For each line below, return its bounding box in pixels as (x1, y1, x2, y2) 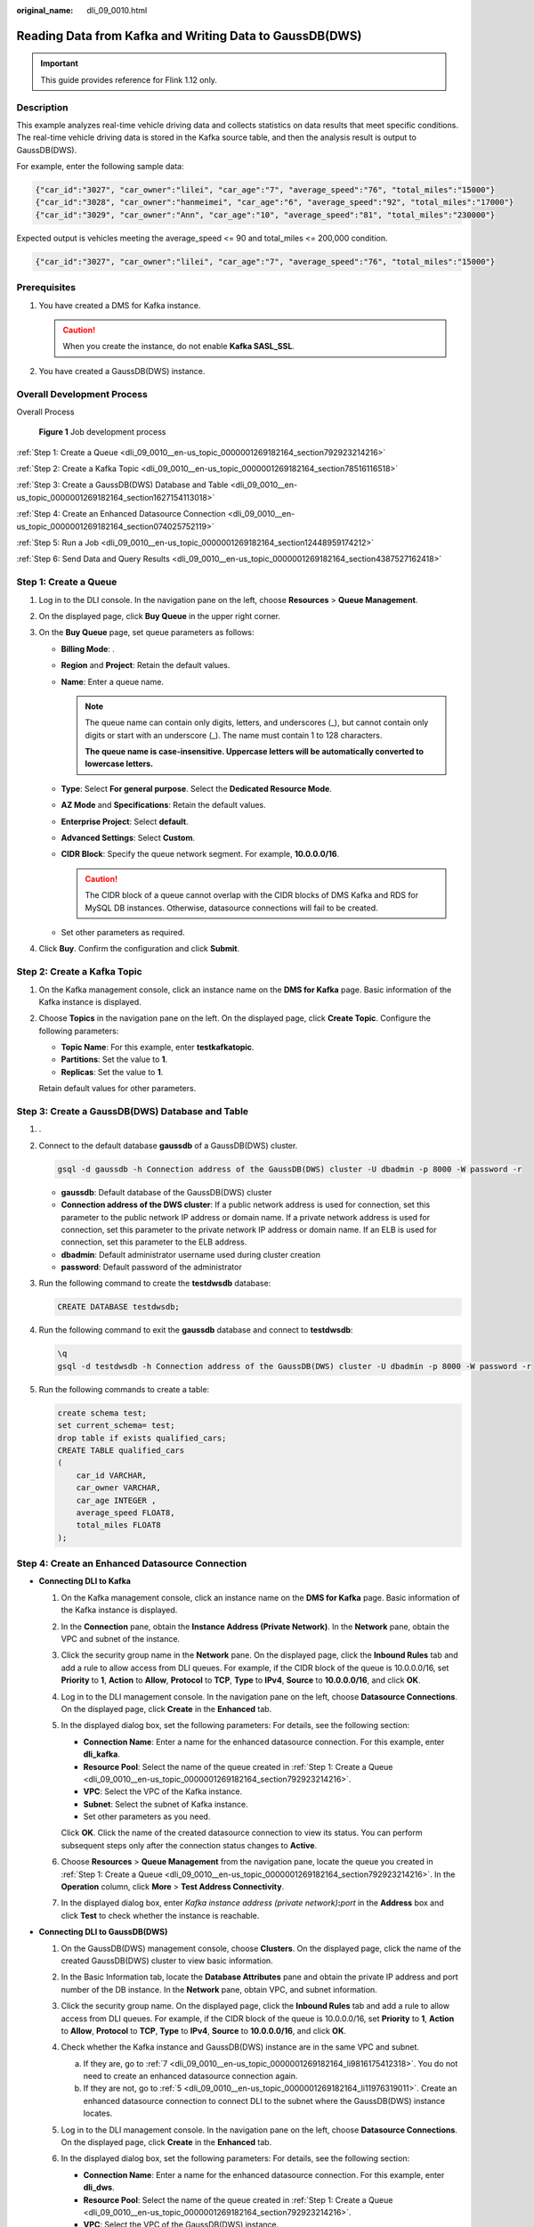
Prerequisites (16, 281, 76, 294)
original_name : (16, 5, 74, 15)
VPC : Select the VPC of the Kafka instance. (83, 1786, 243, 1797)
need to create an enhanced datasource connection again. (83, 2071, 298, 2082)
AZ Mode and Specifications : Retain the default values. (61, 800, 266, 811)
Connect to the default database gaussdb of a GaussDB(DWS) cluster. (38, 1140, 298, 1151)
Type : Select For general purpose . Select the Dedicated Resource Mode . (61, 783, 333, 794)
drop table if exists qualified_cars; (57, 1432, 227, 1443)
